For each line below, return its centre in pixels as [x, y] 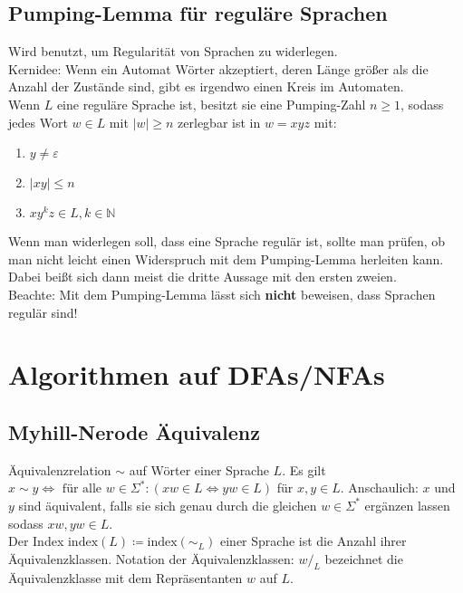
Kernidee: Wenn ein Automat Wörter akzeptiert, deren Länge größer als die [218, 68]
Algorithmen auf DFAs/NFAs [197, 374]
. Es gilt [304, 469]
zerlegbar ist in [219, 122]
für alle [82, 489]
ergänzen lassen [407, 505]
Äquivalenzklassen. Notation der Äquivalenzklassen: [151, 558]
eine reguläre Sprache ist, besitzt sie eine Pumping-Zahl [211, 104]
